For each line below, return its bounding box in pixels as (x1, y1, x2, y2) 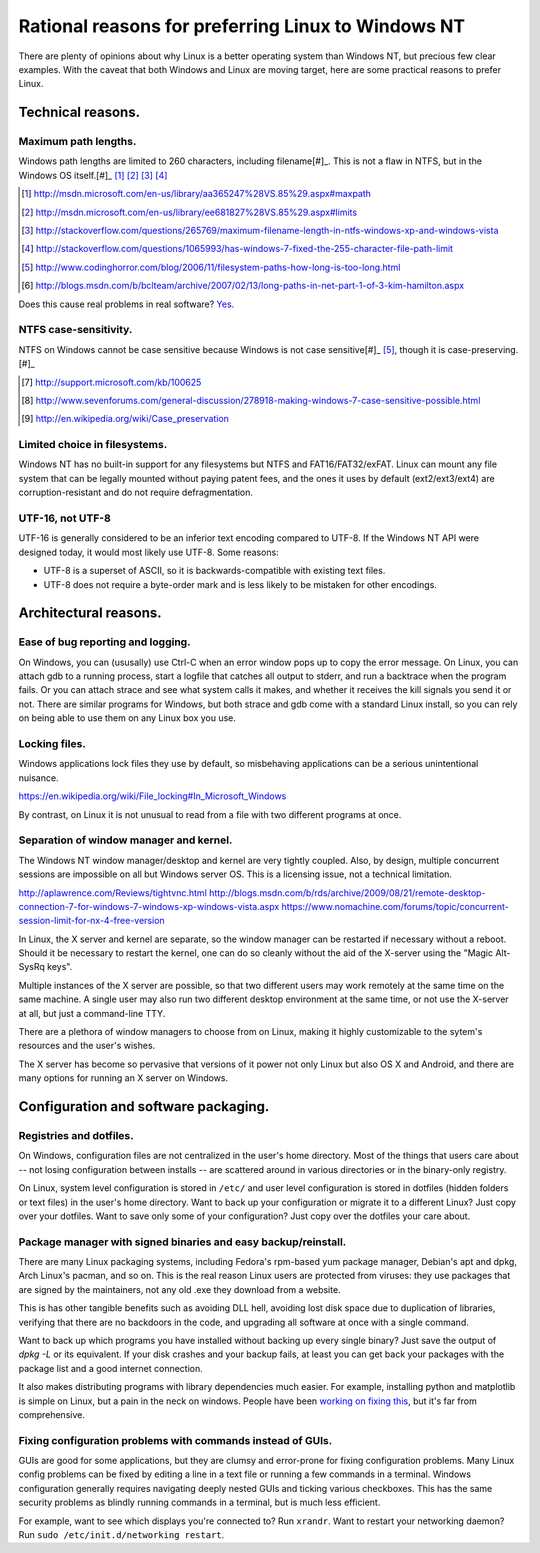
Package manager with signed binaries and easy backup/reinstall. (18, 1235, 347, 1249)
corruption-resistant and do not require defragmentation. (18, 486, 254, 499)
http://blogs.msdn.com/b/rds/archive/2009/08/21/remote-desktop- (208, 886, 486, 899)
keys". (46, 961, 73, 973)
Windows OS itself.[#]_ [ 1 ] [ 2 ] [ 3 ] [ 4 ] (18, 169, 168, 181)
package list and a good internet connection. (18, 1362, 204, 1374)
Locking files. (18, 737, 87, 751)
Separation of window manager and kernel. (18, 833, 233, 847)
